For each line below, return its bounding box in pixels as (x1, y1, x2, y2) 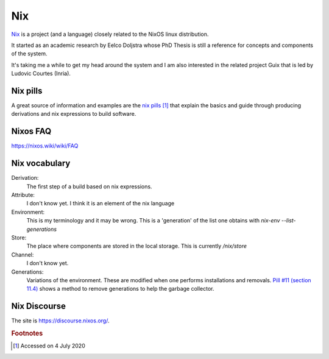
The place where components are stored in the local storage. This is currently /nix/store (26, 243, 247, 250)
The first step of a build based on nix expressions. (26, 183, 152, 190)
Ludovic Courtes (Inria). (11, 70, 71, 77)
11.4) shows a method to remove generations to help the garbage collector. (26, 285, 214, 293)
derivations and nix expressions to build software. (11, 110, 136, 118)
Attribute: (11, 191, 35, 198)
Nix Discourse (11, 301, 66, 311)
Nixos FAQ (11, 126, 52, 137)
